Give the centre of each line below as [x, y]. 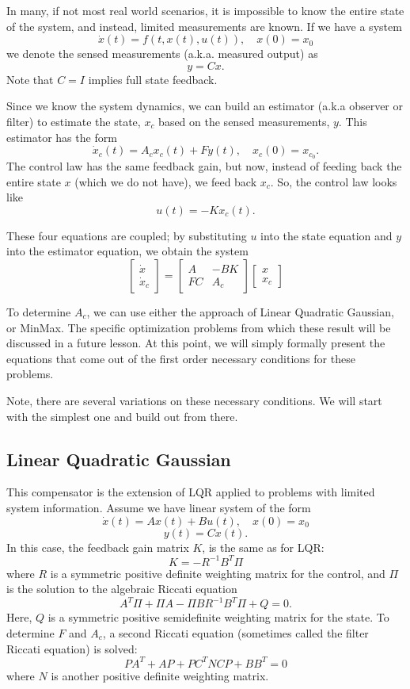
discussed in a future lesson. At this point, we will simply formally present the [196, 343]
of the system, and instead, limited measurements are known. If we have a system [204, 26]
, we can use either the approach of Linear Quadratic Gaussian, [240, 311]
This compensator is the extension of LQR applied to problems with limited [191, 492]
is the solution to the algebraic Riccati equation [122, 589]
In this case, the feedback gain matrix [98, 547]
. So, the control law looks [334, 181]
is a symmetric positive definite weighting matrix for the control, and [218, 573]
